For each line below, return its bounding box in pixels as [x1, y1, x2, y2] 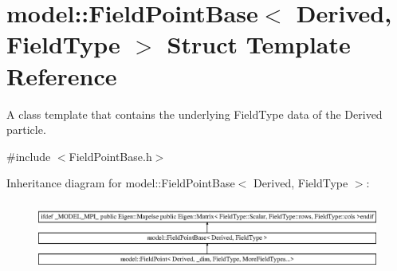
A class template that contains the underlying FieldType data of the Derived [6, 105, 383, 122]
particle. [6, 121, 46, 138]
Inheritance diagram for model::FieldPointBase [6, 175, 235, 191]
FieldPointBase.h [69, 147, 152, 164]
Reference [6, 59, 117, 92]
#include [6, 147, 51, 164]
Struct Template [167, 28, 351, 61]
